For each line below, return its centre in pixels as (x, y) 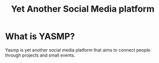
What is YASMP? (40, 36)
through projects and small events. (40, 55)
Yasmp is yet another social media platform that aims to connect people (78, 50)
